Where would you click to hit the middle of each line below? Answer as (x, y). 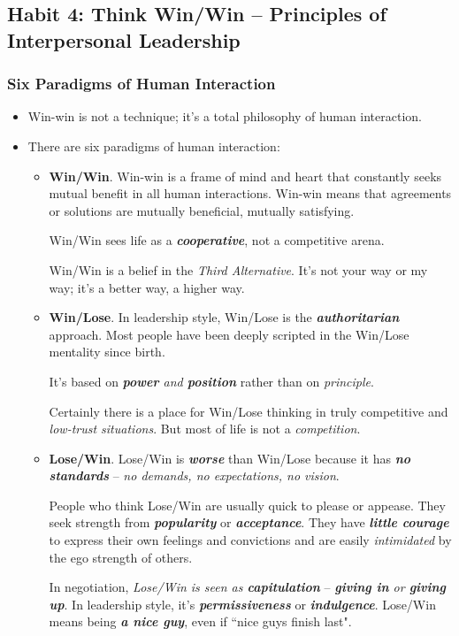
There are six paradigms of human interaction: (154, 146)
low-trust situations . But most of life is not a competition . (205, 429)
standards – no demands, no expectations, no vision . (194, 475)
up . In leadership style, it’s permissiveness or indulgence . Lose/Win (242, 604)
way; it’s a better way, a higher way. (147, 287)
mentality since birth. (107, 352)
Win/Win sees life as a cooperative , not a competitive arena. (217, 240)
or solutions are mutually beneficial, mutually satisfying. (202, 210)
